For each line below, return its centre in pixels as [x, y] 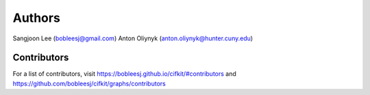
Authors [37, 18]
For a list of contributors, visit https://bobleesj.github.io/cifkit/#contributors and [124, 74]
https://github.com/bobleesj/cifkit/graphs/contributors [89, 83]
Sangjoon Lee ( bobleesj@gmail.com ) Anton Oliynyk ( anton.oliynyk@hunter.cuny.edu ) [133, 38]
